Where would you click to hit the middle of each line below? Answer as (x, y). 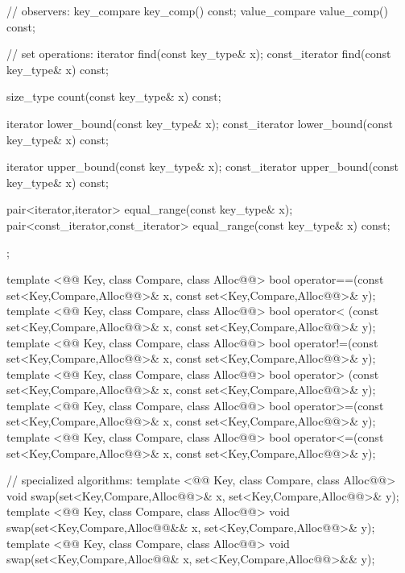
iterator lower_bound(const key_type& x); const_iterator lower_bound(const (200, 123)
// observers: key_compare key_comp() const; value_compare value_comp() (197, 10)
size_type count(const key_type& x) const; (114, 96)
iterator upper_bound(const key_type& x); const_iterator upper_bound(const (203, 166)
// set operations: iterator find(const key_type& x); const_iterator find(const (199, 54)
